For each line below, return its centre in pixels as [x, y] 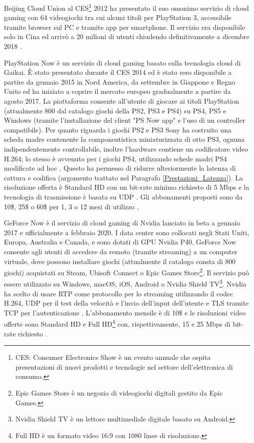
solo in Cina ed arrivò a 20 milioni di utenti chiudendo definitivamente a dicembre [127, 36]
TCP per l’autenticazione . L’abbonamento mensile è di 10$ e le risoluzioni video [125, 312]
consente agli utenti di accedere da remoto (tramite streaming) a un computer [121, 251]
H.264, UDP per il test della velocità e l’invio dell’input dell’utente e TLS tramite [126, 303]
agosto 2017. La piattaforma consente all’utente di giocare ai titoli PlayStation [122, 101]
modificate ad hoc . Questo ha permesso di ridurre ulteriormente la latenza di [120, 168]
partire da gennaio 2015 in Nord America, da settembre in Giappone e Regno [120, 81]
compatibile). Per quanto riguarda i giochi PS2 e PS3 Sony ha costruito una [118, 129]
